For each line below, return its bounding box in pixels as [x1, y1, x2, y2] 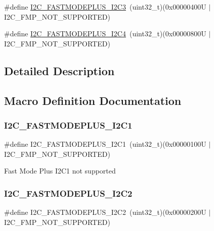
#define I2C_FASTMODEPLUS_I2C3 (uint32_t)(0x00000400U [4, 2, 206, 12]
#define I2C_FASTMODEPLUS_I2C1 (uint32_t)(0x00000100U [4, 139, 206, 149]
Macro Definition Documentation [4, 92, 182, 108]
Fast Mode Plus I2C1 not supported [4, 165, 116, 176]
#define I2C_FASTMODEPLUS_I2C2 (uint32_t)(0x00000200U [4, 207, 206, 217]
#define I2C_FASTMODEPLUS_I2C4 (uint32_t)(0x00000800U [4, 28, 206, 39]
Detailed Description [4, 63, 115, 78]
